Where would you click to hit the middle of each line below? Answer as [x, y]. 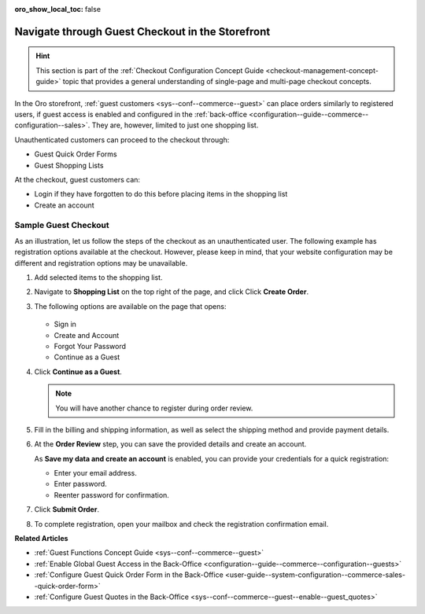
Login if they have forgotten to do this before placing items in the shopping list [161, 194]
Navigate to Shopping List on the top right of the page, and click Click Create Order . [172, 292]
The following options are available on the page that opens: [130, 306]
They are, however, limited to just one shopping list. [175, 125]
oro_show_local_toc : [49, 9]
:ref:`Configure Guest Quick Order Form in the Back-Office [129, 575]
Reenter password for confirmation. [111, 495]
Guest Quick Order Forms [76, 154]
